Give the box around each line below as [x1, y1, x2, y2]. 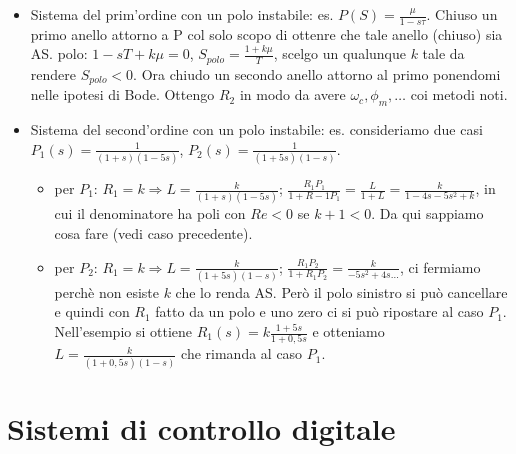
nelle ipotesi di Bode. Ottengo [30, 84, 215, 105]
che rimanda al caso [181, 343, 303, 364]
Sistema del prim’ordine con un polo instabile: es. [30, 4, 334, 24]
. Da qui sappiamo [371, 203, 484, 224]
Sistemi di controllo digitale [7, 407, 396, 448]
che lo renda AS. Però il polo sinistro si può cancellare [175, 281, 508, 302]
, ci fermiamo [399, 256, 481, 277]
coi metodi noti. [410, 84, 508, 105]
